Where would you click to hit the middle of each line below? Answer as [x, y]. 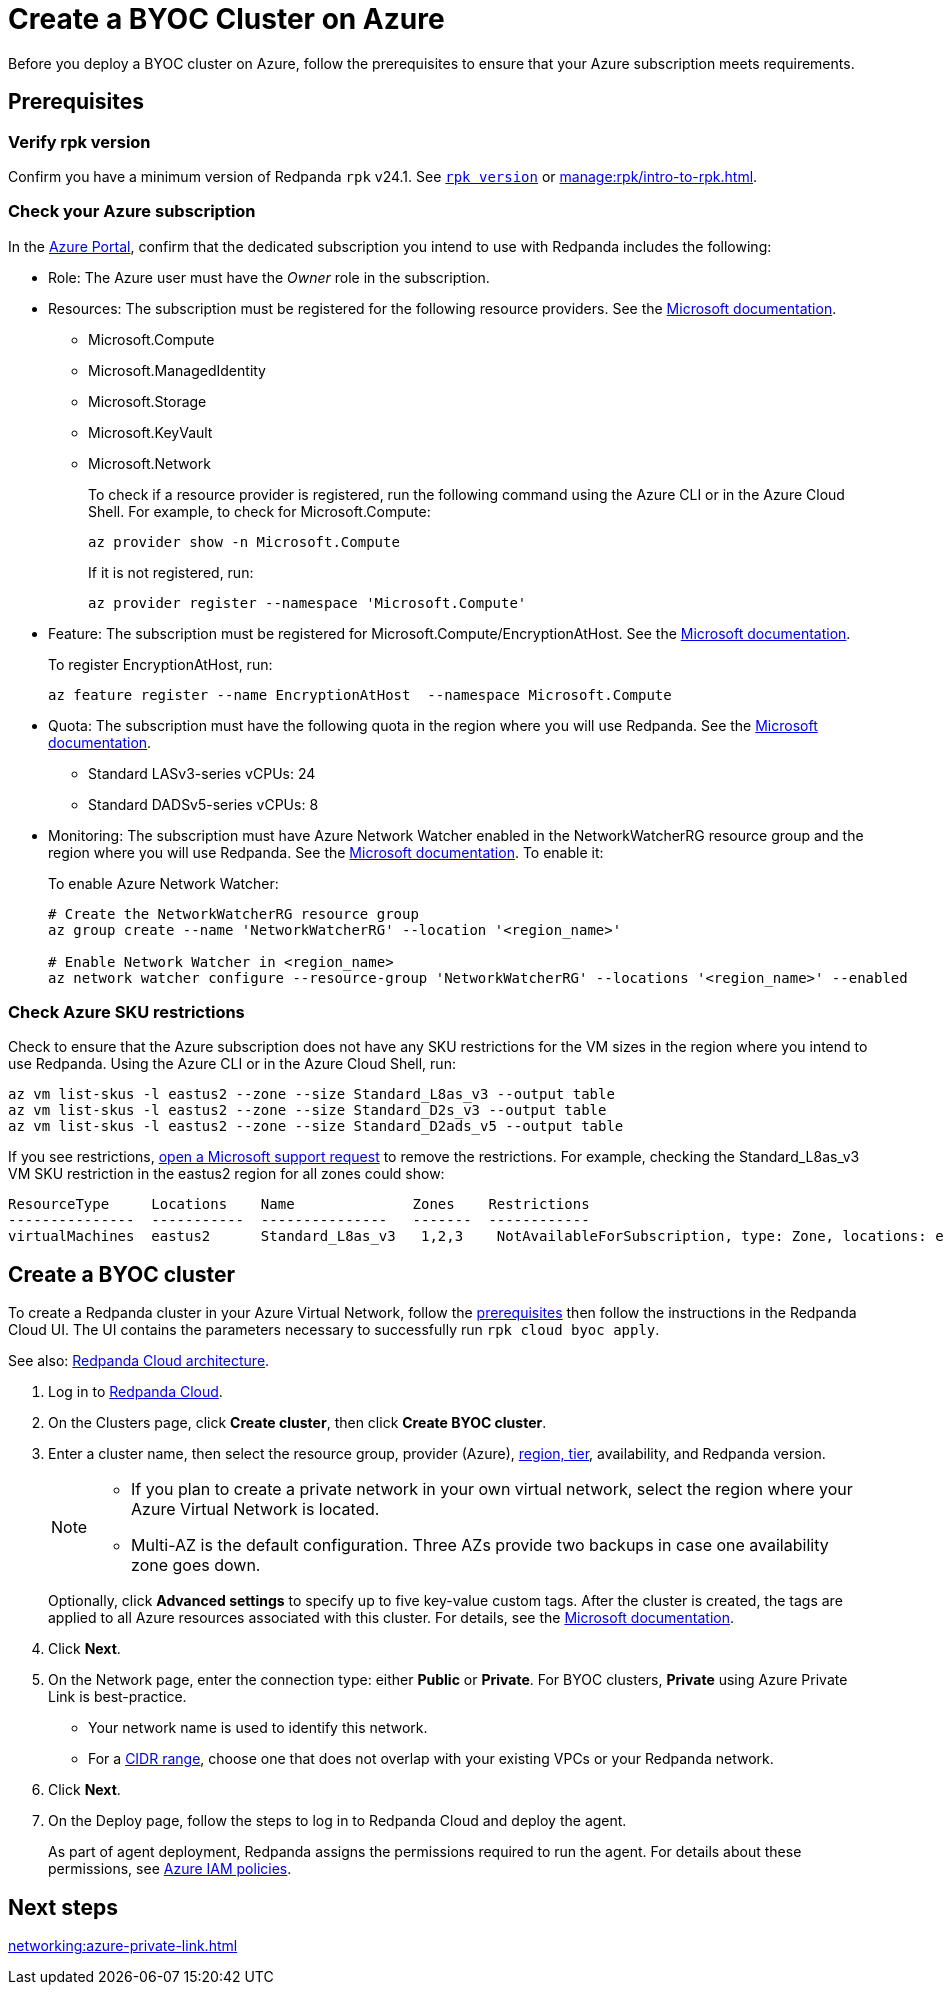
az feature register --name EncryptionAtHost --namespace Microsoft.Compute [360, 694]
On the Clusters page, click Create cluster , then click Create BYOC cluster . [297, 1423]
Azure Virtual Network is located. [255, 1509]
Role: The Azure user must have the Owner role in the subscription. [269, 277]
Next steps [63, 1907]
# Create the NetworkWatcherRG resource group [233, 913]
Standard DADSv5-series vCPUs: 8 [203, 804]
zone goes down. [196, 1565]
